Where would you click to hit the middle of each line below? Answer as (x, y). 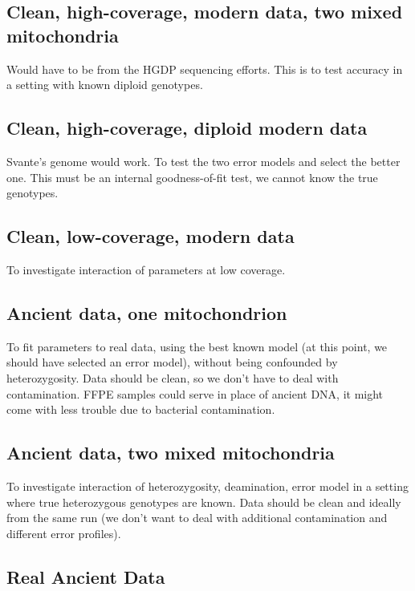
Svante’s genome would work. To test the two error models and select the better (203, 161)
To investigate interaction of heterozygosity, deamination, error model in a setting (207, 486)
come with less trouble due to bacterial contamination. (141, 409)
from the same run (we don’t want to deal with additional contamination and (197, 518)
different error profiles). (64, 533)
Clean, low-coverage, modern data (151, 236)
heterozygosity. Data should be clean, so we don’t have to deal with (173, 377)
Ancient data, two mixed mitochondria (171, 453)
